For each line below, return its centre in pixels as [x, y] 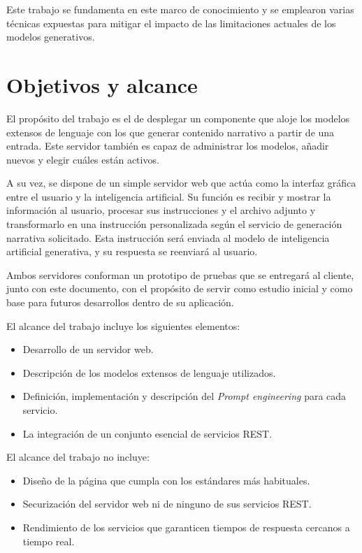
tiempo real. [49, 541]
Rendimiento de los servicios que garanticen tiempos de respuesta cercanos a [186, 527]
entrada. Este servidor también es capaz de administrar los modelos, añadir [168, 146]
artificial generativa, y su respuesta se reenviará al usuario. [132, 251]
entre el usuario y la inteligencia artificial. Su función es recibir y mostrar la [169, 196]
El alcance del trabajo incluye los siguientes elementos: [123, 325]
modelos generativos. [51, 37]
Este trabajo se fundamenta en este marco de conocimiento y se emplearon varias [180, 9]
